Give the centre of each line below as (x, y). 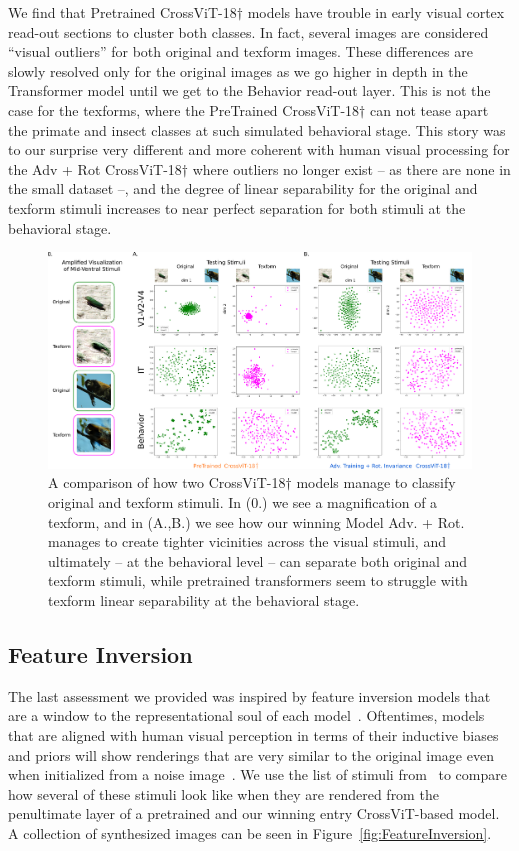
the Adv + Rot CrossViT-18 (95, 168)
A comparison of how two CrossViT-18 (167, 482)
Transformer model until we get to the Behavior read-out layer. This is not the (249, 90)
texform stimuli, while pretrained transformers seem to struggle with (258, 580)
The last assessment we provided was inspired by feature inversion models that (249, 695)
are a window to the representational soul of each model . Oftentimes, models (246, 715)
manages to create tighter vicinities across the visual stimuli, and (247, 541)
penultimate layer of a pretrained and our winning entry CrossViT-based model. (254, 813)
